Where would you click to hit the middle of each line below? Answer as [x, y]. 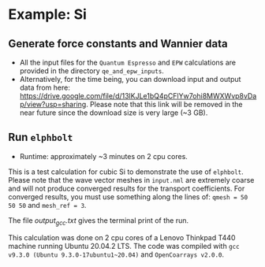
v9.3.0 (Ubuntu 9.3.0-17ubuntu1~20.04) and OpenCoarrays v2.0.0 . [116, 254]
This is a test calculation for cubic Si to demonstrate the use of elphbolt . [126, 172]
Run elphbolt [41, 137]
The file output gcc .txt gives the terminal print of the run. [99, 221]
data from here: [45, 87]
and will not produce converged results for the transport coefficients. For [127, 188]
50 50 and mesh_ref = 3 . [47, 205]
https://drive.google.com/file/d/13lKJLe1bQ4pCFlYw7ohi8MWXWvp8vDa [138, 96]
